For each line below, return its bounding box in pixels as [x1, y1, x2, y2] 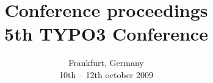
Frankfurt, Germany [68, 56, 144, 69]
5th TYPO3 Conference [4, 21, 208, 46]
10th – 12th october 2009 [59, 68, 154, 81]
